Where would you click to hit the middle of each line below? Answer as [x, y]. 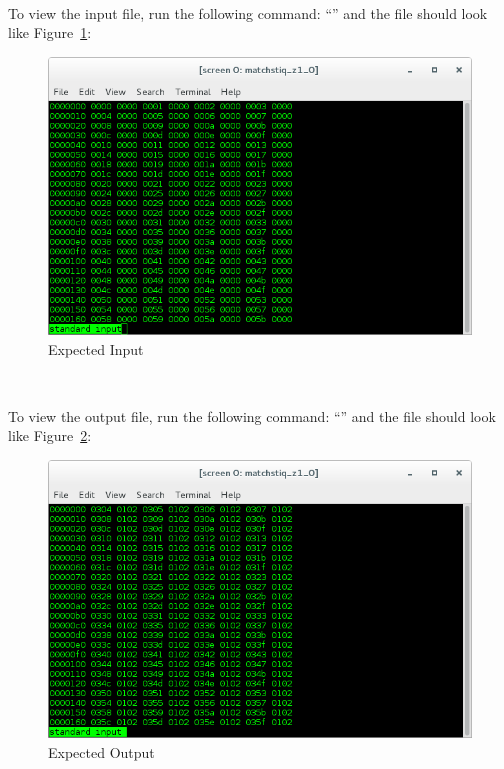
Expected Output [101, 751]
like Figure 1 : [50, 32]
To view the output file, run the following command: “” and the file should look [252, 415]
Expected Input [96, 348]
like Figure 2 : [50, 435]
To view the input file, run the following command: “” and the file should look [248, 12]
